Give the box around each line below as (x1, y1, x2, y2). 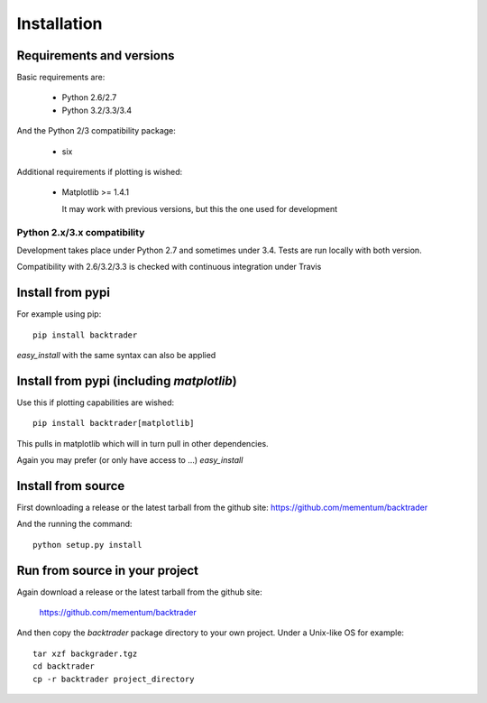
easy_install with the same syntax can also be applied (16, 350, 216, 361)
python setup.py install (32, 540, 142, 550)
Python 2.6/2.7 (61, 92, 117, 103)
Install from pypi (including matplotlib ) (16, 373, 238, 388)
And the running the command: (16, 519, 133, 530)
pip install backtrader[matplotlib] (32, 418, 195, 429)
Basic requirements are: (16, 72, 106, 83)
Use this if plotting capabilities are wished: (16, 397, 175, 408)
